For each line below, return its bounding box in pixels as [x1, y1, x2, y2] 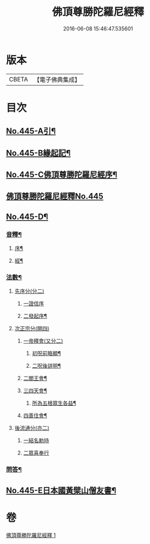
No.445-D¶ [6, 211, 48, 221]
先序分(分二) [14, 288, 45, 295]
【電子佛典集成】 [33, 76, 81, 84]
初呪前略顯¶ [32, 350, 61, 357]
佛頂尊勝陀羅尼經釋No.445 [6, 191, 104, 201]
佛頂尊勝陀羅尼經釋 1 [6, 531, 56, 539]
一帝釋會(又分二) [23, 337, 63, 344]
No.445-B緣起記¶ [6, 148, 71, 158]
